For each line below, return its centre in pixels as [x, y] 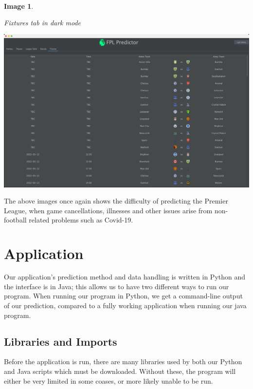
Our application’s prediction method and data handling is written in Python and [125, 277]
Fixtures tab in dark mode [43, 22]
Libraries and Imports [61, 341]
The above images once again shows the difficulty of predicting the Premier [116, 201]
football [15, 220]
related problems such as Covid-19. [81, 220]
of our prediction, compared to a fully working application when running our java [125, 305]
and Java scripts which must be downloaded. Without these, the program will [120, 371]
